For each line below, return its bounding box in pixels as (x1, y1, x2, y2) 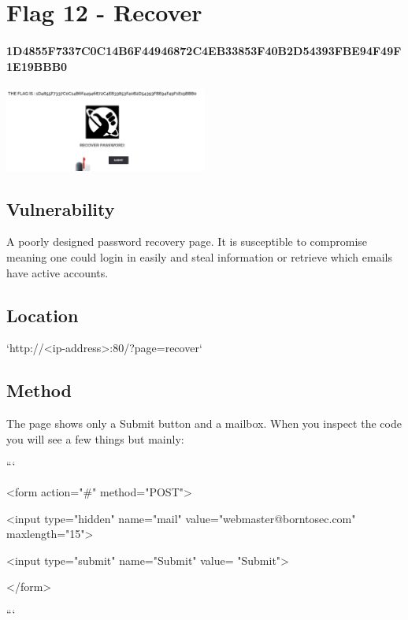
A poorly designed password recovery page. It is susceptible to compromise (6, 233, 368, 250)
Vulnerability (6, 196, 115, 221)
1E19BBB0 (6, 58, 68, 74)
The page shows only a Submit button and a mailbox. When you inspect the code (6, 415, 402, 432)
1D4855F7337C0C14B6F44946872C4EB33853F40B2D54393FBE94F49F (6, 42, 402, 58)
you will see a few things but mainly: (6, 430, 184, 447)
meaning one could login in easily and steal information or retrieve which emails (6, 249, 392, 265)
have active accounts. (6, 264, 109, 280)
